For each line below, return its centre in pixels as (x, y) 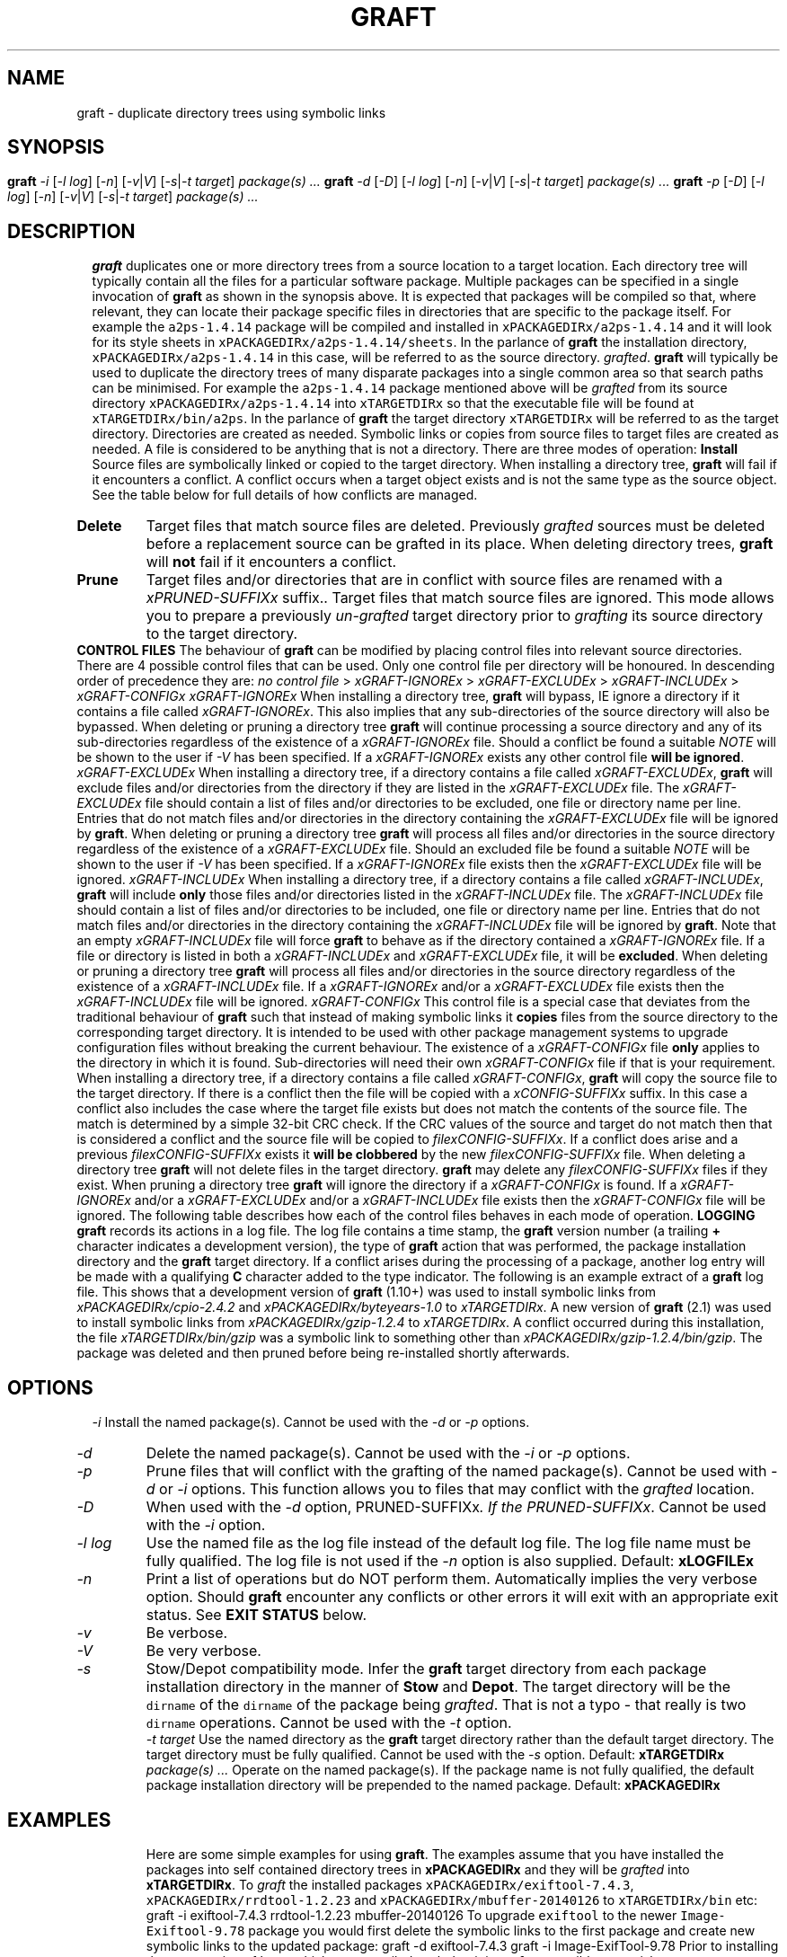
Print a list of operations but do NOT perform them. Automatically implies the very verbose (451, 1579)
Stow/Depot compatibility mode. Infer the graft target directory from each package (426, 1669)
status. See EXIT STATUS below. (256, 1615)
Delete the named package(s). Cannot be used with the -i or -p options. (388, 1453)
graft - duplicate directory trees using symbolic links (231, 112)
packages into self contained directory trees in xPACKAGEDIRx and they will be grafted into (418, 1869)
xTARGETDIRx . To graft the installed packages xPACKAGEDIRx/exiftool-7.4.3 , (390, 1884)
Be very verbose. (203, 1651)
